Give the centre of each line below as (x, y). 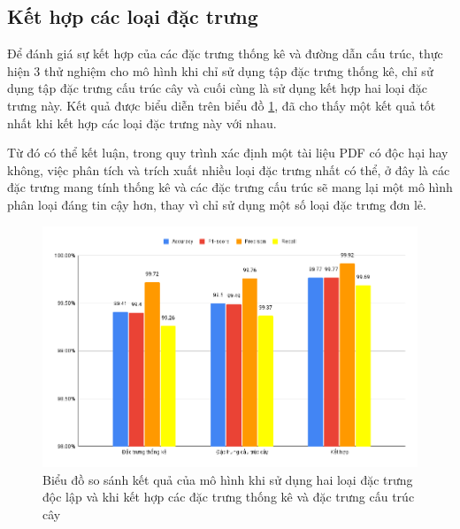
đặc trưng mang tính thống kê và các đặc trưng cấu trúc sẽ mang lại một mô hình (230, 187)
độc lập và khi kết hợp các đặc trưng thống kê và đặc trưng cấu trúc (229, 497)
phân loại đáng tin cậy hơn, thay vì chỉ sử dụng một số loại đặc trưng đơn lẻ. (217, 204)
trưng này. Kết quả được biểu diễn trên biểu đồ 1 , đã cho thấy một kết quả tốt (222, 105)
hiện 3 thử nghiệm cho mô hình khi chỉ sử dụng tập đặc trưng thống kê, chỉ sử (220, 70)
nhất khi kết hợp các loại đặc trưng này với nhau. (142, 123)
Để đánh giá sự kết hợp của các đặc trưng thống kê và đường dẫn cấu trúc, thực (225, 54)
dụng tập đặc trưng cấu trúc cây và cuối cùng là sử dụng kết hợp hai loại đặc (218, 88)
